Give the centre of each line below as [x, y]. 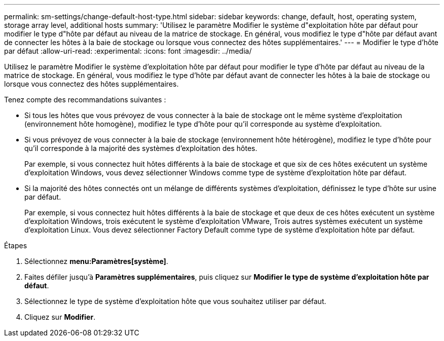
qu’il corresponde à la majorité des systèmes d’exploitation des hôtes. [141, 148]
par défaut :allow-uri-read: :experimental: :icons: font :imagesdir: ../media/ [128, 51]
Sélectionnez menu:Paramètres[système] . [96, 261]
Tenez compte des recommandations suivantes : [85, 100]
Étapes [16, 245]
